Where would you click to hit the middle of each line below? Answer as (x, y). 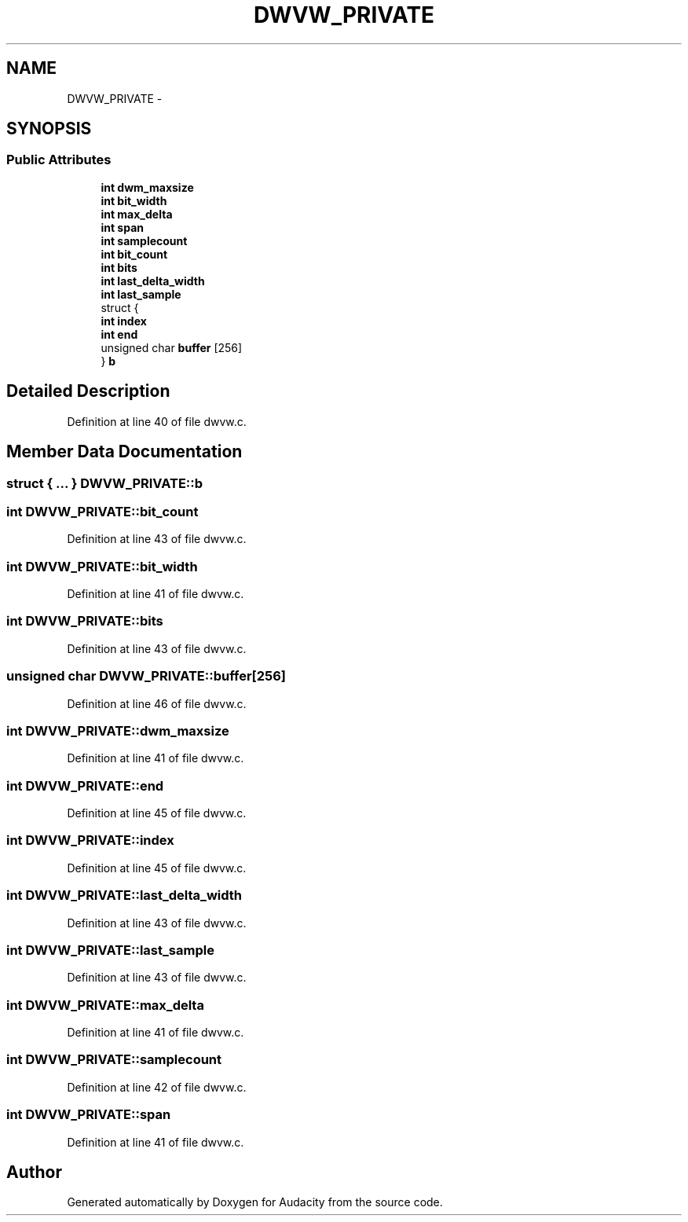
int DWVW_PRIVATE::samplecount (114, 1060)
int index (124, 321)
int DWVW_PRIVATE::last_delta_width (124, 895)
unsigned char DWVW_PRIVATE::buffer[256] (146, 676)
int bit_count (134, 254)
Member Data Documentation (124, 452)
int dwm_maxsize (147, 187)
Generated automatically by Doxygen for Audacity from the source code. (255, 1202)
